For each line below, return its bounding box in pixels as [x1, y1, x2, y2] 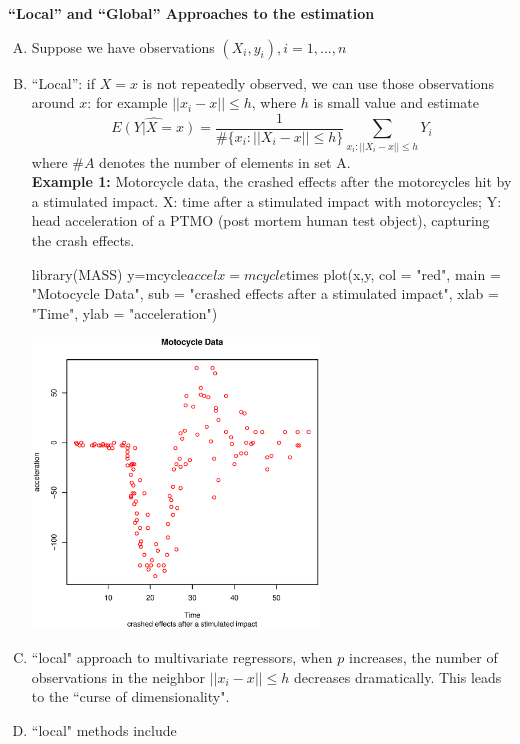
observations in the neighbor [31, 666, 206, 687]
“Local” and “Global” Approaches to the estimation [8, 3, 375, 23]
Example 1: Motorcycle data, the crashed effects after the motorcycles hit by [31, 171, 512, 192]
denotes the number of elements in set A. [99, 151, 351, 172]
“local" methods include [31, 719, 177, 740]
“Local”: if [31, 72, 95, 93]
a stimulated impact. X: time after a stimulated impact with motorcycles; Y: [31, 190, 502, 211]
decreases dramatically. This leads [294, 666, 502, 687]
